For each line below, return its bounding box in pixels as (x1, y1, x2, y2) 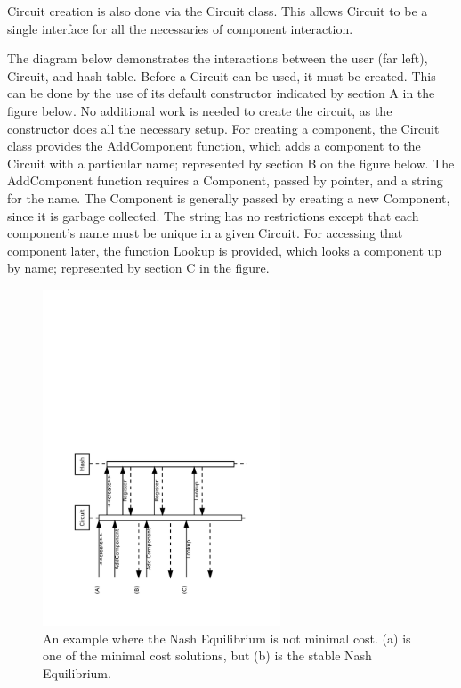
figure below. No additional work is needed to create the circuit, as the (7, 101, 392, 119)
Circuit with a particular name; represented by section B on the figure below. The (7, 153, 455, 172)
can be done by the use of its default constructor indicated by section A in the (7, 84, 435, 102)
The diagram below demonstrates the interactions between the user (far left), (7, 49, 428, 68)
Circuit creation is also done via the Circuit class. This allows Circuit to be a (7, 2, 428, 20)
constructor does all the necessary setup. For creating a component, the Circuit (7, 119, 440, 137)
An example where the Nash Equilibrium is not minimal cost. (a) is (43, 628, 411, 647)
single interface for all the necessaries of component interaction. (7, 19, 353, 37)
